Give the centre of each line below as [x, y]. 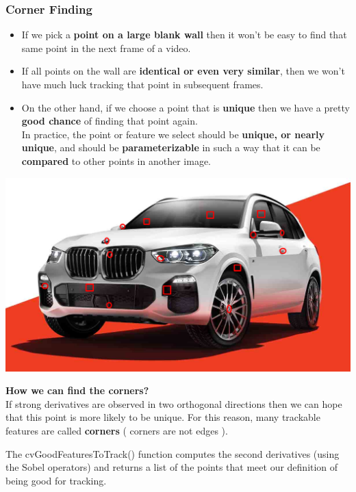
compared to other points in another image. [116, 160]
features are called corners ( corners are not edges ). [117, 430]
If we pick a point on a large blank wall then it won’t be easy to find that [184, 35]
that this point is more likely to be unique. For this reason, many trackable [163, 417]
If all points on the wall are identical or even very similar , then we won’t [183, 71]
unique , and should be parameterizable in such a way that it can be [171, 147]
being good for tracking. [56, 480]
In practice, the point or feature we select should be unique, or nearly [173, 134]
